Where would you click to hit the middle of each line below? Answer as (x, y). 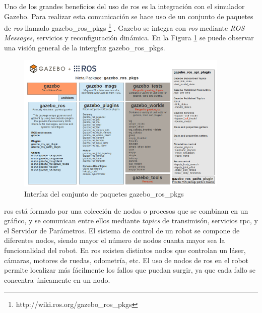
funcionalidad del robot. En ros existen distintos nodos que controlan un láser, (125, 250)
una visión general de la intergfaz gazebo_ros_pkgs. (85, 48)
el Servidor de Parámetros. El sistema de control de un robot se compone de (122, 230)
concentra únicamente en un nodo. (57, 279)
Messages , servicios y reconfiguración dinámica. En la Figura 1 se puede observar (129, 38)
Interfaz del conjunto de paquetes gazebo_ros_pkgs (104, 194)
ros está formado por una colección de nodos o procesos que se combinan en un (126, 210)
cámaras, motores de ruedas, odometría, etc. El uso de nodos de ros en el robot (126, 260)
